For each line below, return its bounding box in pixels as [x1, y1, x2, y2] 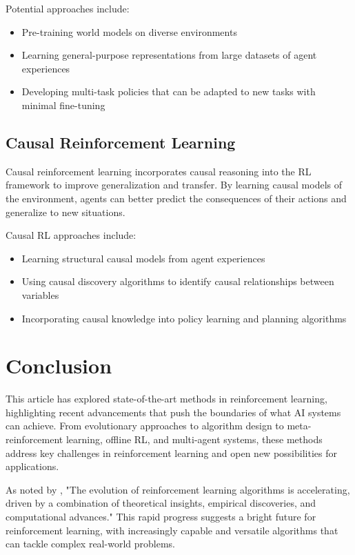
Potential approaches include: [6, 1, 130, 15]
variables [21, 287, 59, 302]
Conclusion [6, 351, 112, 380]
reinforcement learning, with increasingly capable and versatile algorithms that [6, 523, 338, 537]
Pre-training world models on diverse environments [21, 24, 237, 39]
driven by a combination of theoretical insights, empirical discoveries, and [6, 496, 316, 510]
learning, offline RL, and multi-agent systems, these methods [65, 432, 323, 447]
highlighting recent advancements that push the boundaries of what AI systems [6, 405, 341, 419]
